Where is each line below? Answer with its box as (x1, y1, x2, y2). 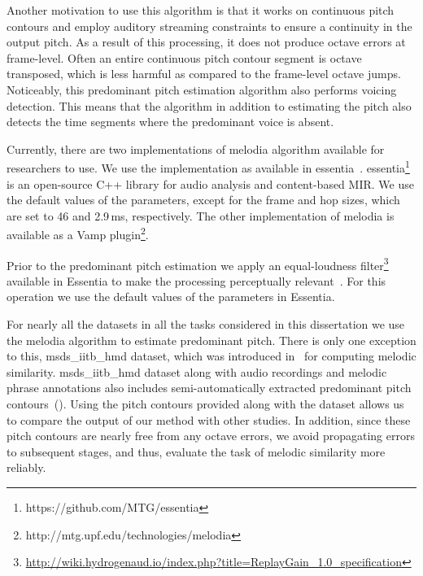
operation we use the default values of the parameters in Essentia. (7, 288, 335, 305)
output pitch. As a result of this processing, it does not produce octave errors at (7, 33, 406, 50)
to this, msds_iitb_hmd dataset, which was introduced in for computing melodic (7, 347, 416, 364)
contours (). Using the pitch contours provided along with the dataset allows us (7, 395, 404, 412)
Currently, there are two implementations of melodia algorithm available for (7, 140, 385, 157)
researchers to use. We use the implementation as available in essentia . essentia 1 (7, 157, 410, 176)
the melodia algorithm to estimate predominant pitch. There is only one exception (7, 331, 416, 348)
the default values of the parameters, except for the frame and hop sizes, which (7, 191, 400, 208)
